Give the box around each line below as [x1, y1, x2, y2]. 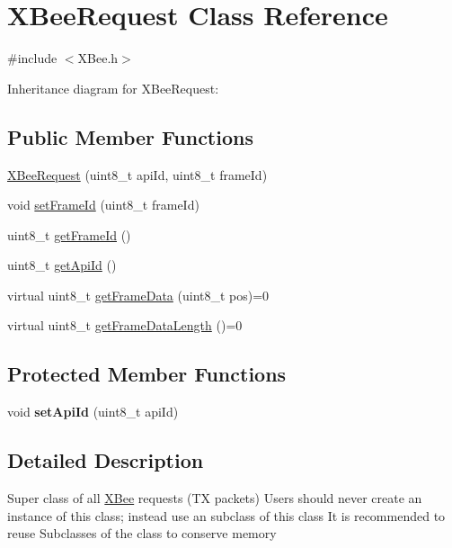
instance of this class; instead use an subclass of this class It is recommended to [7, 506, 446, 525]
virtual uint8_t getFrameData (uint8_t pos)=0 [7, 285, 270, 304]
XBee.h [77, 49, 119, 67]
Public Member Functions [7, 122, 253, 150]
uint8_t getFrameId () [7, 225, 131, 244]
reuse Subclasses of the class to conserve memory [7, 524, 277, 543]
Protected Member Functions [7, 360, 287, 388]
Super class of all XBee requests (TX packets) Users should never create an [7, 489, 422, 508]
